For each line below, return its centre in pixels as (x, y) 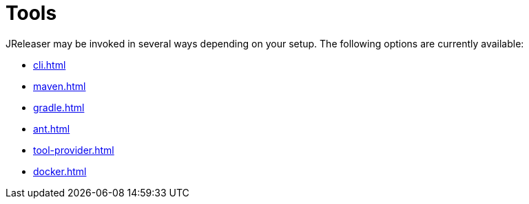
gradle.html (59, 107)
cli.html (50, 65)
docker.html (60, 171)
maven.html (60, 86)
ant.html (52, 128)
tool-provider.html (74, 150)
